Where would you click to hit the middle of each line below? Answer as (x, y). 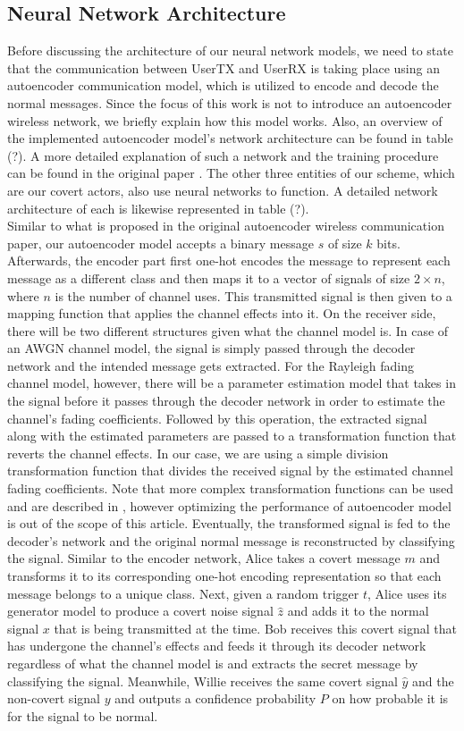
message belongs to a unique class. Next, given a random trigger (183, 593)
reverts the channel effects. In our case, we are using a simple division (198, 453)
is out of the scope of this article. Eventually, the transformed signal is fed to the (229, 523)
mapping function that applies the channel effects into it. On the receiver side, (222, 313)
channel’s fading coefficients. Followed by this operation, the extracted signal (217, 418)
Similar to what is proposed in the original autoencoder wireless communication (226, 226)
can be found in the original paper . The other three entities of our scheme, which (231, 173)
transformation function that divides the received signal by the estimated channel (230, 471)
